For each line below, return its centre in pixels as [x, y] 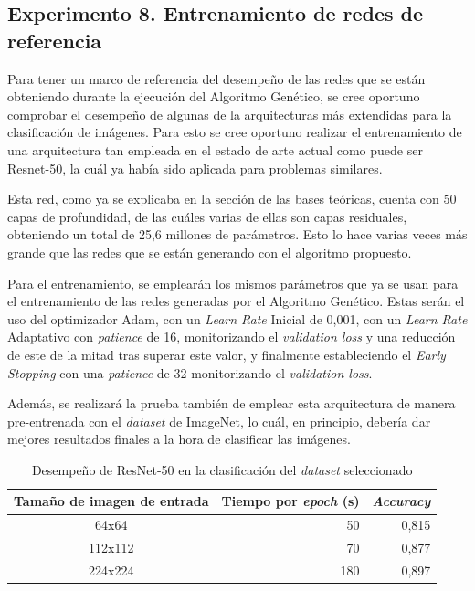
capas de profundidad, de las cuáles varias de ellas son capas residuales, [207, 216]
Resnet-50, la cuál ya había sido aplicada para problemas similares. [195, 168]
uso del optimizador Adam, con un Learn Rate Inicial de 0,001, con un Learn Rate [237, 318]
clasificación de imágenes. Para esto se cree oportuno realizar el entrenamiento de [235, 132]
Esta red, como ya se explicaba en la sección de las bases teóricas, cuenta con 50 [232, 199]
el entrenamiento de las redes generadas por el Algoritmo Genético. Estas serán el [236, 301]
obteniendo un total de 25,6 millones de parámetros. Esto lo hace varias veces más [237, 234]
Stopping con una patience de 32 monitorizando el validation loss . [190, 372]
